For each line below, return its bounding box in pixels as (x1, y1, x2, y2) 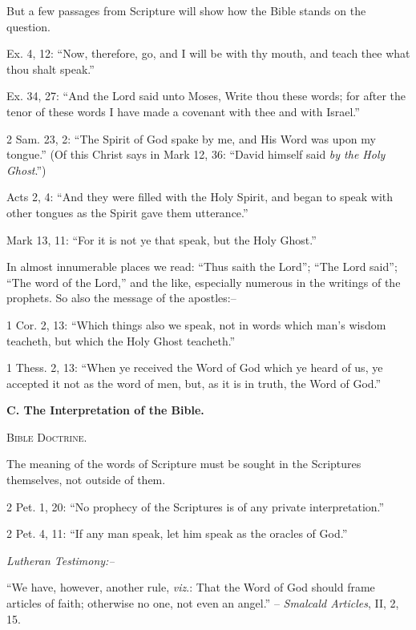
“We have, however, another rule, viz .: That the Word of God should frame (6, 579, 375, 596)
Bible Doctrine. (6, 428, 87, 445)
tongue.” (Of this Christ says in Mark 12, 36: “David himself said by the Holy (6, 146, 386, 163)
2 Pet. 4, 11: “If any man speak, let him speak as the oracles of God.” (6, 525, 348, 542)
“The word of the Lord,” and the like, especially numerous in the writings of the (6, 273, 401, 290)
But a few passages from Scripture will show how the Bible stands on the (6, 2, 366, 18)
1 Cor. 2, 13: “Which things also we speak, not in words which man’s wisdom (6, 316, 386, 333)
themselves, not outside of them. (6, 471, 166, 488)
